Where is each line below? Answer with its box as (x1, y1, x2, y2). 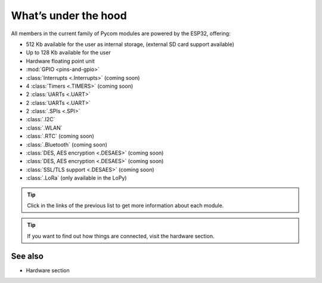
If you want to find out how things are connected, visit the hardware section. (27, 232, 215, 239)
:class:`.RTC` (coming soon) (26, 133, 95, 140)
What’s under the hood (11, 9, 128, 22)
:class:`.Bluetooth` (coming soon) (26, 141, 107, 148)
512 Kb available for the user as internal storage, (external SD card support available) (26, 41, 235, 48)
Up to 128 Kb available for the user (26, 49, 111, 56)
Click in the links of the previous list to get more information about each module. (27, 202, 224, 209)
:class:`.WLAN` (26, 124, 63, 131)
